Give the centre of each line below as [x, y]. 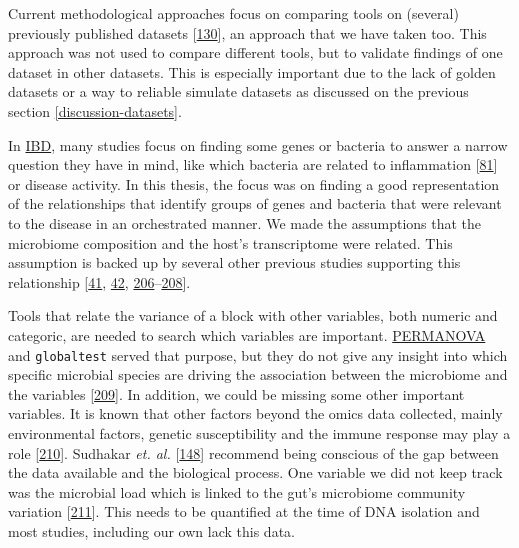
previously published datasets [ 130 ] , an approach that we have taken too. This [247, 32]
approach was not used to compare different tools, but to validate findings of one [255, 52]
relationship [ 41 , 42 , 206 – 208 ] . [99, 281]
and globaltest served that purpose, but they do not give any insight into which [258, 354]
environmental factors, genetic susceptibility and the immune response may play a [259, 432]
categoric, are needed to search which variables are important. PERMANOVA [247, 334]
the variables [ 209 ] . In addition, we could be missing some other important [236, 393]
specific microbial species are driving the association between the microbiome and [258, 374]
